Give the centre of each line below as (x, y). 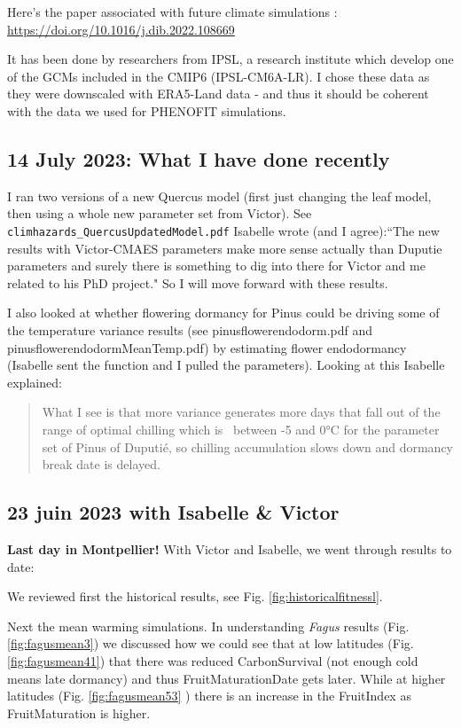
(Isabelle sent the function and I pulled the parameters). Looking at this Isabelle (226, 365)
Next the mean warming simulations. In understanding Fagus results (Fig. (208, 626)
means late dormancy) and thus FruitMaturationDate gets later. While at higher (227, 678)
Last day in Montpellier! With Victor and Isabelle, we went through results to (230, 548)
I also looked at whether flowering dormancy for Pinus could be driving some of (223, 313)
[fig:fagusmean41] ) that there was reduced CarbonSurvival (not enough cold (213, 660)
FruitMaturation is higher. (79, 712)
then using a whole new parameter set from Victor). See (160, 213)
